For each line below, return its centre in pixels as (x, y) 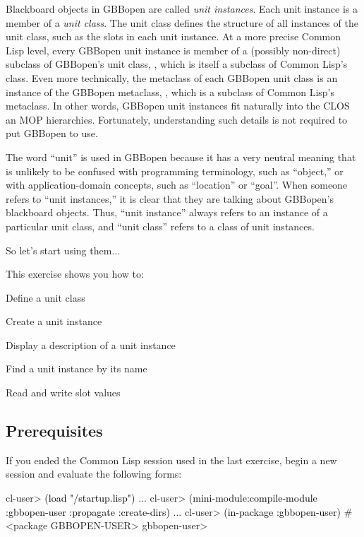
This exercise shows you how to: (75, 274)
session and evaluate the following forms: (94, 474)
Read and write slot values (63, 393)
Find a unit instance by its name (77, 368)
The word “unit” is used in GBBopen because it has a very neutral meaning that (181, 157)
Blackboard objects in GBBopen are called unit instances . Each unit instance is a (182, 8)
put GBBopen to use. (52, 133)
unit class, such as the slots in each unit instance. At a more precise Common (174, 36)
